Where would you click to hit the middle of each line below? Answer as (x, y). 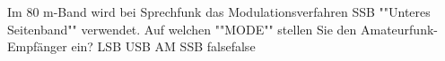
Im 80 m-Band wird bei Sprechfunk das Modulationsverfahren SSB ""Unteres (219, 11)
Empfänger (37, 46)
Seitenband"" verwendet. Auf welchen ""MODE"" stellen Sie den (182, 29)
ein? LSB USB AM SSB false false (163, 46)
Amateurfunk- (399, 29)
